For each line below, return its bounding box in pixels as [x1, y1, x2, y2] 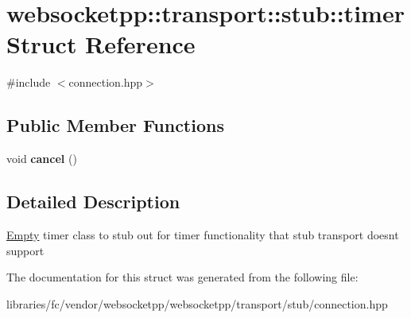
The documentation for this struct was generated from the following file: [6, 269, 359, 285]
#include [6, 74, 51, 91]
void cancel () [6, 150, 77, 167]
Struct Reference [6, 28, 196, 60]
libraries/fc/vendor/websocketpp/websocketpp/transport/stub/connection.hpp [6, 295, 388, 312]
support [6, 242, 45, 258]
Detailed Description [6, 189, 180, 214]
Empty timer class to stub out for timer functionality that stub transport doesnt [6, 226, 399, 242]
